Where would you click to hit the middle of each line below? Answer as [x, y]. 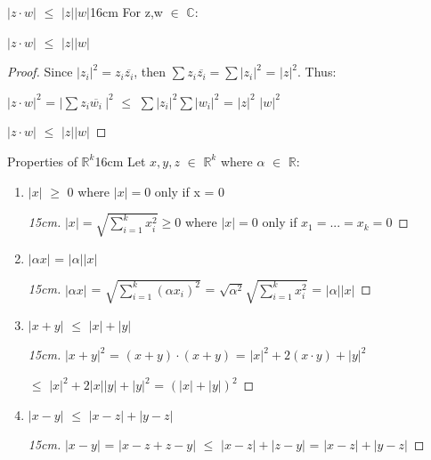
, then [150, 72]
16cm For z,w [126, 12]
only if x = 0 [190, 191]
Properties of [42, 161]
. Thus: [317, 72]
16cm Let [120, 161]
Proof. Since [40, 72]
